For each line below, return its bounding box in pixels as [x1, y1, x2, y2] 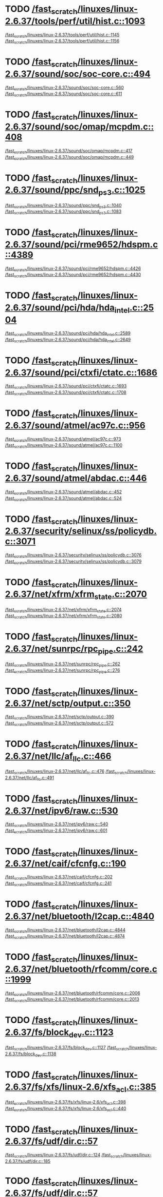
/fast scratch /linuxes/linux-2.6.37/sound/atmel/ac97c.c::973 [5, 436, 122, 443]
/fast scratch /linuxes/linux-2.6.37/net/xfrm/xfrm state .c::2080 [5, 613, 123, 620]
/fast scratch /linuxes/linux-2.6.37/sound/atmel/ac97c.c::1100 [5, 442, 123, 450]
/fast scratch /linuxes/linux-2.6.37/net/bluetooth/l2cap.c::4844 [5, 927, 126, 934]
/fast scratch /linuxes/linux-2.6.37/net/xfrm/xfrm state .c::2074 [5, 606, 122, 614]
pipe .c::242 [98, 643, 144, 656]
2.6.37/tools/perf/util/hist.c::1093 [5, 16, 145, 26]
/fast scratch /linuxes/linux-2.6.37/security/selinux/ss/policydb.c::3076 [5, 552, 142, 559]
